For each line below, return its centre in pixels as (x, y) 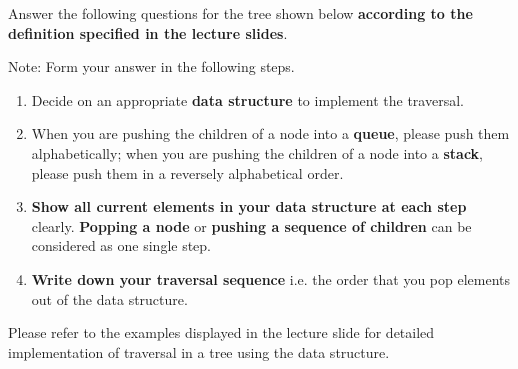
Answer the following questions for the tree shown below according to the (240, 13)
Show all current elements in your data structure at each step (249, 206)
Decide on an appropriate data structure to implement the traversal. (247, 99)
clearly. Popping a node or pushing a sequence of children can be (251, 225)
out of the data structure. (109, 298)
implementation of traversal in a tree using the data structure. (199, 351)
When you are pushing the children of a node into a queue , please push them (270, 133)
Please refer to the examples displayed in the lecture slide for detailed (221, 332)
